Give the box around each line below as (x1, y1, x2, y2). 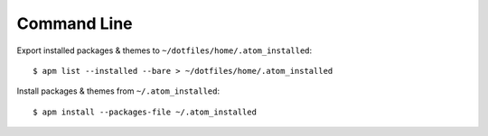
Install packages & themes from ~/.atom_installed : (16, 86, 221, 96)
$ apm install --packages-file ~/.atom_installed (33, 106, 258, 117)
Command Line (16, 14, 133, 33)
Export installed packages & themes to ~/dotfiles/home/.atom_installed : (16, 45, 313, 56)
